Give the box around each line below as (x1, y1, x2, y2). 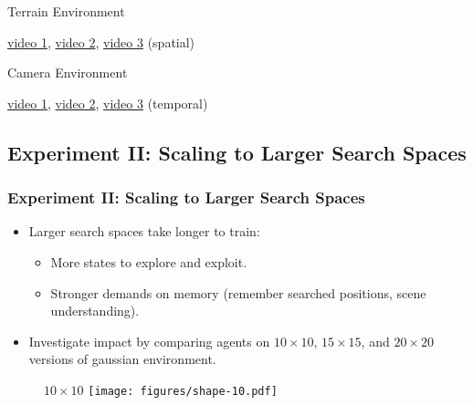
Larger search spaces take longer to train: (28, 222, 260, 241)
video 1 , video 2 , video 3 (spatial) (7, 32, 195, 51)
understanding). (50, 301, 140, 320)
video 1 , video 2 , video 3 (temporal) (7, 93, 208, 112)
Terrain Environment (7, 2, 125, 20)
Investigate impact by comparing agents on (28, 331, 270, 350)
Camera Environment (7, 63, 128, 82)
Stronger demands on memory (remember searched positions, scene (50, 283, 426, 302)
